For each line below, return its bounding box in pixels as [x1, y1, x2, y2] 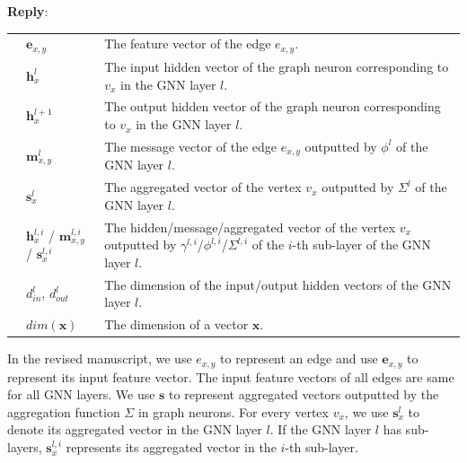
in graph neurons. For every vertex [137, 402, 329, 421]
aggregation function [7, 402, 120, 421]
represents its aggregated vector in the [66, 438, 277, 457]
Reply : [7, 2, 48, 20]
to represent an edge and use [220, 349, 378, 368]
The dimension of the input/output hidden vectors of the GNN [104, 275, 452, 293]
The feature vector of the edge [104, 34, 271, 53]
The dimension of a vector [104, 315, 249, 334]
